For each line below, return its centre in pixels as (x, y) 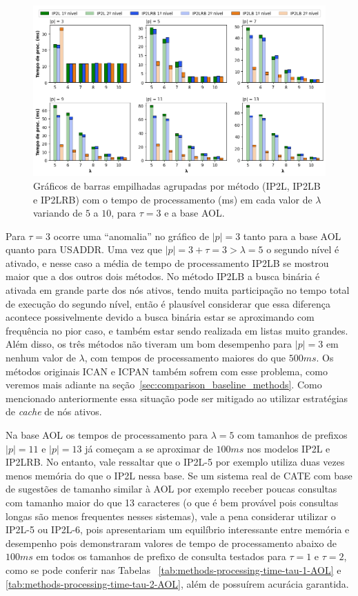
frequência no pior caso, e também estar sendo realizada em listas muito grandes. (177, 330)
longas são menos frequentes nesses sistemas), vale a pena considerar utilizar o (171, 516)
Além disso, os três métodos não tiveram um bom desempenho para (149, 344)
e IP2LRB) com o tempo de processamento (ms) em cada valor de (173, 199)
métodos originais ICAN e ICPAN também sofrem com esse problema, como (167, 371)
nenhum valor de (41, 358)
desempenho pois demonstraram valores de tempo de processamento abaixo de (171, 543)
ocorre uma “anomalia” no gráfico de (131, 236)
